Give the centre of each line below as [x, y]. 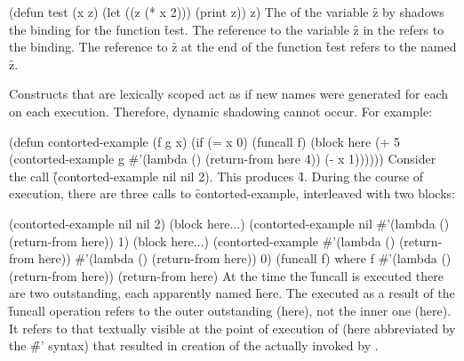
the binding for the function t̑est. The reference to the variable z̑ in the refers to [227, 29]
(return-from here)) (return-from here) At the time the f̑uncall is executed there [226, 275]
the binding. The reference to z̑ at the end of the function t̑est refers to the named [233, 47]
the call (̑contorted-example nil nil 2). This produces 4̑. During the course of [216, 176]
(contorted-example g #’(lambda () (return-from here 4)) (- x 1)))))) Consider [223, 159]
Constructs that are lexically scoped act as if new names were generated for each [229, 94]
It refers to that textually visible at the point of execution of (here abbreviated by [232, 328]
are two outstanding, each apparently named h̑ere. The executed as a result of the [232, 293]
